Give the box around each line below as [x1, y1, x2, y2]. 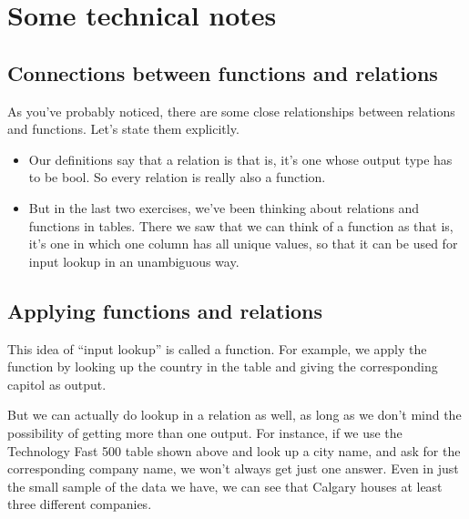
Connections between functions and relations [7, 58, 438, 86]
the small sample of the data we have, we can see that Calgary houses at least [7, 476, 443, 495]
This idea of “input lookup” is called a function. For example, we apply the [7, 339, 427, 358]
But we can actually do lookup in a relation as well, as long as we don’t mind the [7, 405, 462, 424]
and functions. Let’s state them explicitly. [7, 119, 240, 138]
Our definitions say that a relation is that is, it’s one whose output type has [28, 149, 453, 168]
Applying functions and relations [7, 296, 323, 324]
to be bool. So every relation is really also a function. [28, 168, 326, 187]
